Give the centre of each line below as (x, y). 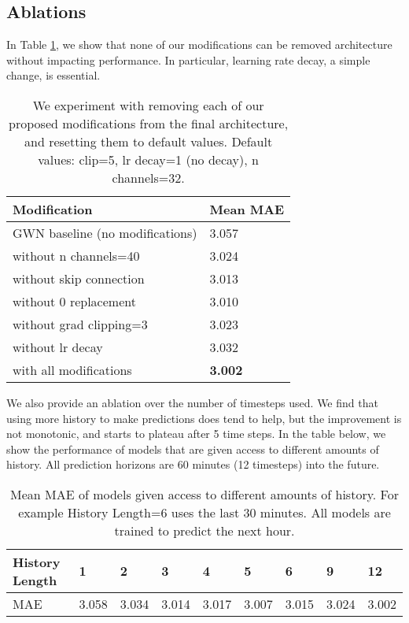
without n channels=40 (76, 255)
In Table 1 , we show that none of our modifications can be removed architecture (199, 44)
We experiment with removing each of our (148, 105)
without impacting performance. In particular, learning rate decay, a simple (188, 59)
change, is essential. (53, 75)
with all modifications (72, 369)
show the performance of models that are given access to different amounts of (193, 449)
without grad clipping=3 (80, 324)
